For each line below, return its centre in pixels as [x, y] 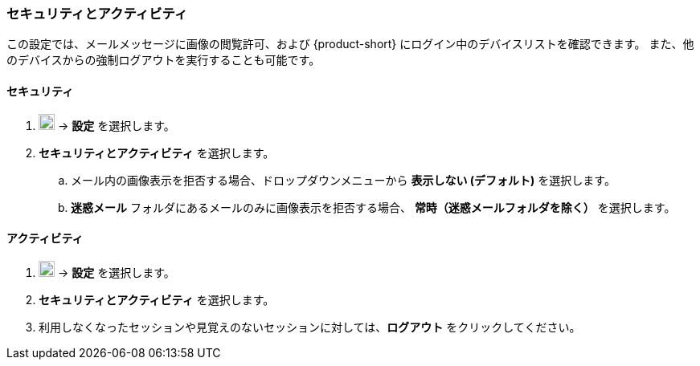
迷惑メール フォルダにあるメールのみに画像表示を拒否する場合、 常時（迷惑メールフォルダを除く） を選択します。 [373, 207]
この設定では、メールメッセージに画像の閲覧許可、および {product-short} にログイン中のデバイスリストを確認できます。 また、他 [350, 44]
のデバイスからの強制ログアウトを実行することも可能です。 [164, 60]
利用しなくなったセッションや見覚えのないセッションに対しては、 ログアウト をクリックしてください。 [310, 327]
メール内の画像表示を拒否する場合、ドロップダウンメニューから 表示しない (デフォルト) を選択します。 [343, 180]
